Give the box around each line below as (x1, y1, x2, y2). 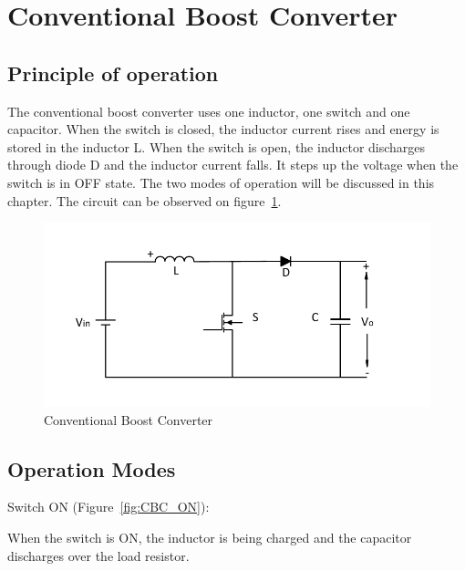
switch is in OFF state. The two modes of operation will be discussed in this (7, 172, 435, 192)
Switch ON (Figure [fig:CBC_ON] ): (7, 497, 210, 516)
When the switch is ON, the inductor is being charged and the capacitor (7, 527, 412, 546)
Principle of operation (7, 58, 219, 87)
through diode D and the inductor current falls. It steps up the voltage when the (7, 155, 459, 174)
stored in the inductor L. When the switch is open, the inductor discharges (7, 137, 426, 156)
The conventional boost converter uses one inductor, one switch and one (7, 101, 410, 120)
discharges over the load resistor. (7, 545, 190, 565)
